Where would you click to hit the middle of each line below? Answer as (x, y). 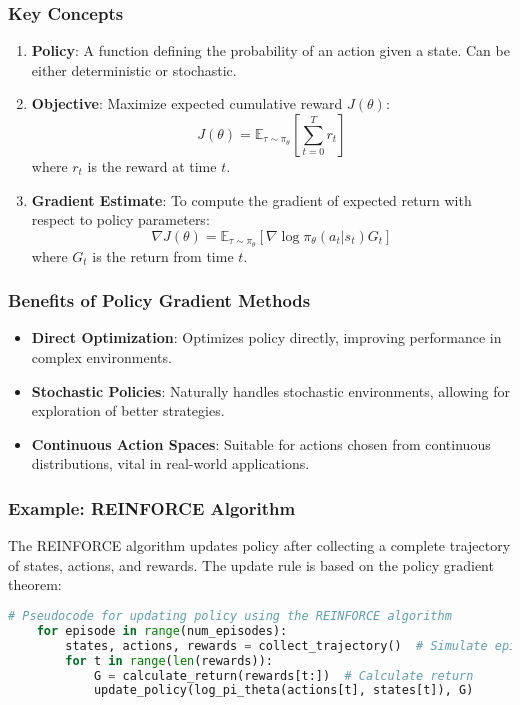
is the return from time (163, 255)
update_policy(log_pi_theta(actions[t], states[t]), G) (283, 690)
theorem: (35, 584)
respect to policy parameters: (120, 219)
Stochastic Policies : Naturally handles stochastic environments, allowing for (270, 390)
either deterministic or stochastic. (134, 69)
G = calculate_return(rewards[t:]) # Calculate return (283, 675)
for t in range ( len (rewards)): (169, 660)
